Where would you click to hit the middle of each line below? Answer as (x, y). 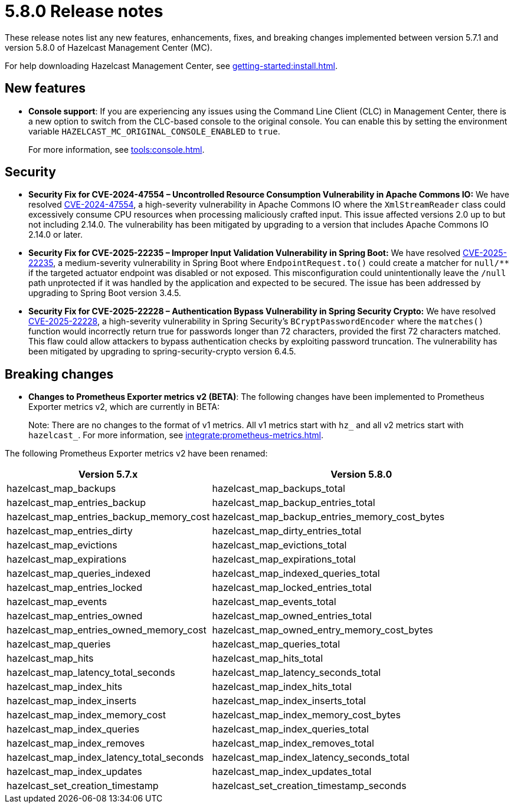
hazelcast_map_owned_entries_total (292, 616)
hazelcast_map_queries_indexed (78, 574)
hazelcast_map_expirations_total (284, 559)
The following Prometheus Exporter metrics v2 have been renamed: (136, 454)
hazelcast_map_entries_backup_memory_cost (108, 517)
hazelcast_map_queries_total (276, 644)
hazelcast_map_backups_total (279, 489)
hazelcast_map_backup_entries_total (294, 503)
